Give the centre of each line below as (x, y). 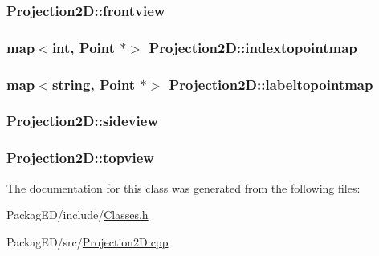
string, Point (94, 84)
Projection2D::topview (80, 158)
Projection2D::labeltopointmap (271, 84)
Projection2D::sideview (83, 121)
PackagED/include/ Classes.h (77, 215)
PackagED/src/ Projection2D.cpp (88, 241)
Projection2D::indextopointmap (253, 47)
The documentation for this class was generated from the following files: (183, 187)
